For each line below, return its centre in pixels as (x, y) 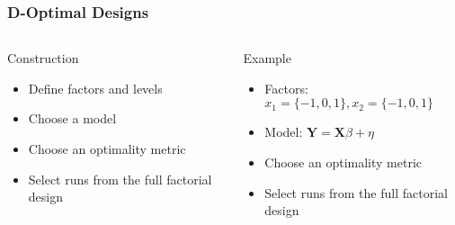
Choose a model (72, 118)
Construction (43, 58)
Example (267, 58)
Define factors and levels (95, 88)
